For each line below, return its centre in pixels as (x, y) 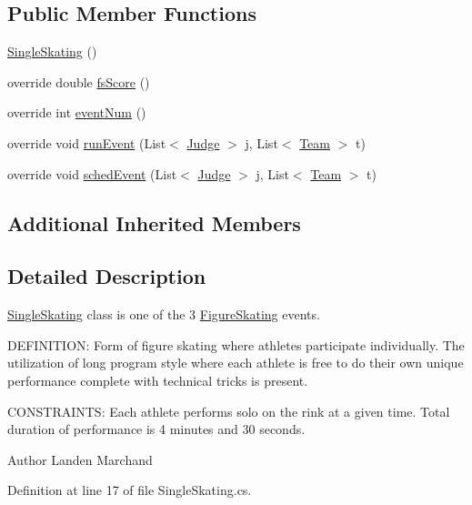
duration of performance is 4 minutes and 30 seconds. (156, 429)
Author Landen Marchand (80, 459)
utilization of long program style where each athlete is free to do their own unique (236, 363)
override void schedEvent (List (92, 173)
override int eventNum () (77, 112)
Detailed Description (107, 276)
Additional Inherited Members (154, 222)
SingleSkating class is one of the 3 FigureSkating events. (164, 314)
